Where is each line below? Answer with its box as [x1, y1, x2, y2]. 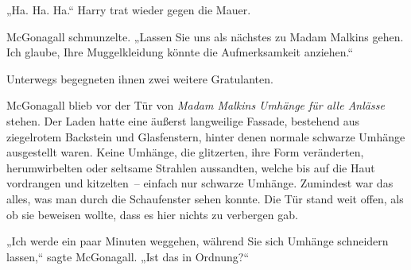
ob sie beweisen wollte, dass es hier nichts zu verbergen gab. [6, 206, 298, 222]
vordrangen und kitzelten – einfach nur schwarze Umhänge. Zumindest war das [6, 175, 394, 191]
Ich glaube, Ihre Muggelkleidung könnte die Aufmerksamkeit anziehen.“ [6, 44, 354, 60]
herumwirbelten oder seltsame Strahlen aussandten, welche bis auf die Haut [6, 159, 375, 175]
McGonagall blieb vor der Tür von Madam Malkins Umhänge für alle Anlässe [6, 97, 385, 114]
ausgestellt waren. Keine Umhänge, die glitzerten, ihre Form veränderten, [6, 144, 364, 160]
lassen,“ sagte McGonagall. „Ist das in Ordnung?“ [6, 248, 250, 264]
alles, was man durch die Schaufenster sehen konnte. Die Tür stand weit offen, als [6, 190, 404, 206]
